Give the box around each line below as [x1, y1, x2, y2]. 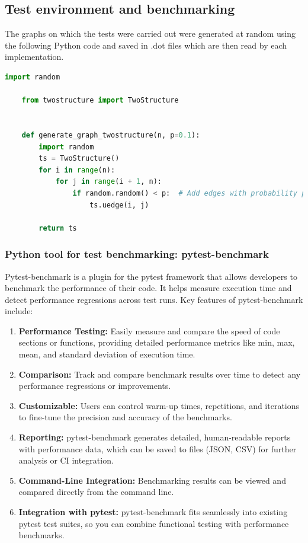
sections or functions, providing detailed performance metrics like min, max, [18, 336, 295, 349]
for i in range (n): [38, 165, 115, 174]
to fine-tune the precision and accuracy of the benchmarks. [18, 411, 232, 423]
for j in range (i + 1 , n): [55, 177, 162, 186]
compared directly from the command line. [18, 485, 174, 498]
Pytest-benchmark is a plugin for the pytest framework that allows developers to [5, 270, 297, 282]
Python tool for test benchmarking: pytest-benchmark [5, 247, 269, 261]
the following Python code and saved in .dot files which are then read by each [5, 39, 287, 51]
